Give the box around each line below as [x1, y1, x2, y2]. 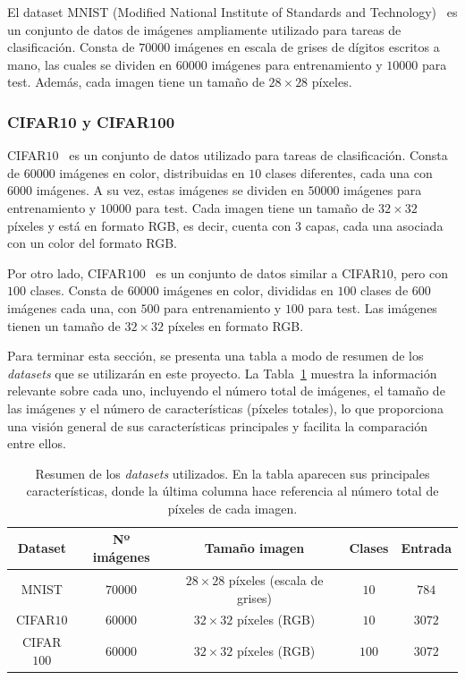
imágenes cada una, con [7, 298, 137, 317]
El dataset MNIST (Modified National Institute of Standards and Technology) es [7, 3, 458, 21]
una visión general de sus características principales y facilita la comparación [7, 416, 428, 435]
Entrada [401, 539, 452, 557]
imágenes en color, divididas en [163, 281, 334, 300]
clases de [360, 281, 409, 300]
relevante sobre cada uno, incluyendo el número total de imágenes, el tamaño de [7, 381, 445, 400]
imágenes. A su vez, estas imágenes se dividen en [36, 181, 304, 200]
